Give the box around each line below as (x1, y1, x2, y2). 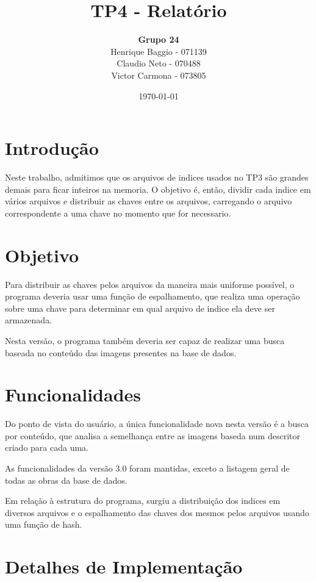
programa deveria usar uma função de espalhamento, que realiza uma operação (5, 290, 300, 303)
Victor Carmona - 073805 (111, 68, 206, 81)
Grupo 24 (138, 33, 179, 46)
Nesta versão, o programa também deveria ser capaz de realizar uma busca (5, 334, 285, 347)
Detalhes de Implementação (5, 554, 243, 579)
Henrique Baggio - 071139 (110, 45, 207, 57)
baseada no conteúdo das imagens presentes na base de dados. (5, 346, 237, 359)
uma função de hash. (5, 518, 82, 531)
